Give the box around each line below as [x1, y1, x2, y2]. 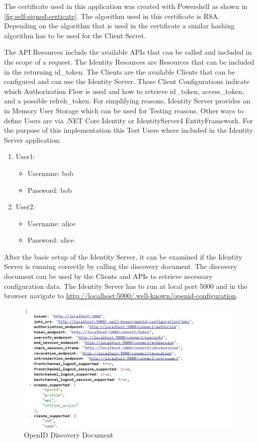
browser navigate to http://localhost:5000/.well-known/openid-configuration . [4, 290, 238, 301]
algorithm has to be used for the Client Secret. [4, 30, 146, 40]
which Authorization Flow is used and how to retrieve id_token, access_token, [4, 86, 244, 96]
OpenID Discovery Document [24, 429, 113, 440]
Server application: [4, 134, 61, 145]
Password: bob [27, 184, 72, 195]
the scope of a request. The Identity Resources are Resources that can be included [4, 56, 255, 67]
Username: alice [27, 218, 76, 228]
